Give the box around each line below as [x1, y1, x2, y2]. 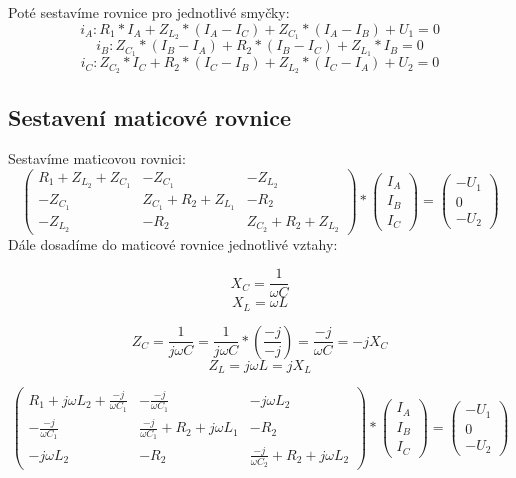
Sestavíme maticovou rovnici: [8, 148, 186, 169]
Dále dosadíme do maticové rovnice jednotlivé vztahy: [8, 233, 338, 254]
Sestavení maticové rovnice [8, 101, 292, 132]
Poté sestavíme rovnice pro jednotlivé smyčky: [8, 2, 290, 22]
